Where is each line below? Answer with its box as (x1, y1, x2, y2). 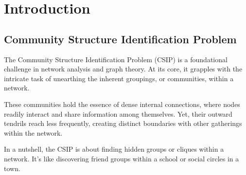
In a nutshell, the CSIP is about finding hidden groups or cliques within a (4, 144, 224, 154)
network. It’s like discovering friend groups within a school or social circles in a (4, 153, 239, 163)
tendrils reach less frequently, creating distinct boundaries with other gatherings (4, 118, 242, 128)
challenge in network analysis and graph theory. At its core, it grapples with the (4, 64, 243, 74)
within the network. (4, 127, 63, 138)
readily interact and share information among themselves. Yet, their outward (4, 108, 232, 119)
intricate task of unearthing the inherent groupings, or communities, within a (4, 73, 234, 83)
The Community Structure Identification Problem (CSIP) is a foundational (4, 54, 228, 64)
